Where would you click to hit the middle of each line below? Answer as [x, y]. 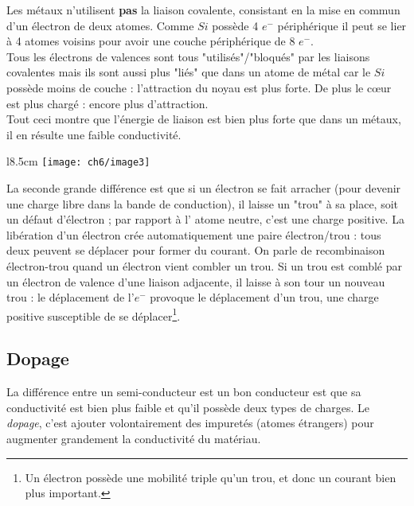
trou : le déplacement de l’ [70, 297]
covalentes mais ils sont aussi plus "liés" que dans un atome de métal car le [189, 72]
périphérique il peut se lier [342, 25]
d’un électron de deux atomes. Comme [100, 25]
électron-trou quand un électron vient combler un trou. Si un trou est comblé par [204, 265]
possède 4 [235, 25]
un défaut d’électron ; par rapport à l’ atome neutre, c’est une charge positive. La [205, 219]
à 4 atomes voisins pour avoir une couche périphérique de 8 [151, 41]
